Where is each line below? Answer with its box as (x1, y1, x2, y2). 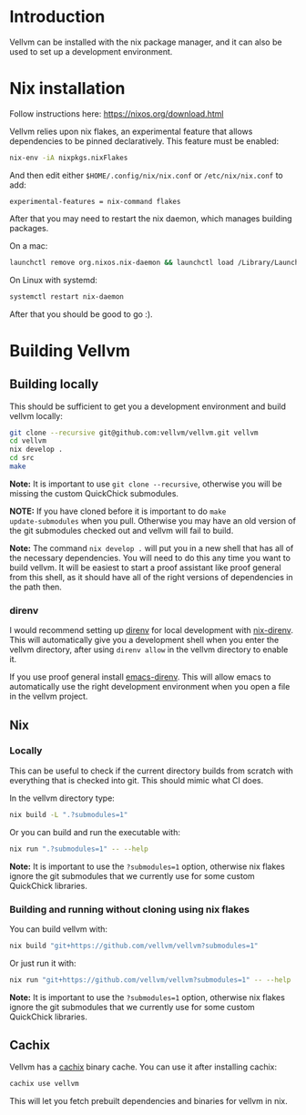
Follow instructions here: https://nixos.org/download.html (9, 107, 224, 119)
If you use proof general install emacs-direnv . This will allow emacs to (9, 671, 271, 682)
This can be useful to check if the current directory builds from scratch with (9, 765, 294, 776)
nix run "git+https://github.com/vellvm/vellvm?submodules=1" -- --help (9, 975, 291, 985)
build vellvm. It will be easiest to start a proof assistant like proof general (9, 562, 281, 573)
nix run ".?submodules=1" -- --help (9, 844, 148, 854)
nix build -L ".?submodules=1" (9, 810, 128, 819)
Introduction (9, 6, 106, 27)
